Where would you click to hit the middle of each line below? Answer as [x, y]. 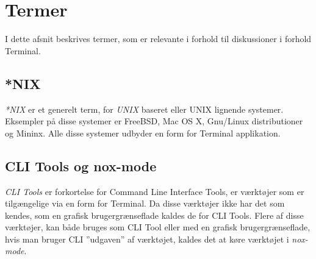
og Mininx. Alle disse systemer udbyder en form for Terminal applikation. [143, 133]
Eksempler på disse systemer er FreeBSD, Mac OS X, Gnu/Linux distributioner [154, 121]
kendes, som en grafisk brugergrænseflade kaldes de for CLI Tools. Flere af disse [154, 215]
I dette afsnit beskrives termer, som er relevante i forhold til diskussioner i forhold [158, 39]
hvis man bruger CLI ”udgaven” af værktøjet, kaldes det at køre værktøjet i [147, 239]
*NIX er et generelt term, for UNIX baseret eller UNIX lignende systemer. [144, 109]
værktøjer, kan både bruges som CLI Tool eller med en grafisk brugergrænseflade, [158, 227]
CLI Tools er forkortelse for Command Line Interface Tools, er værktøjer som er [155, 191]
